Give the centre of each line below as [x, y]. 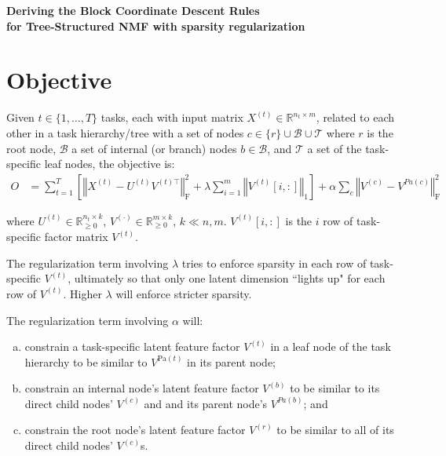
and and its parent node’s [206, 403]
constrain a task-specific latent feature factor [132, 347]
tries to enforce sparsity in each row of [274, 263]
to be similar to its [335, 388]
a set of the [334, 148]
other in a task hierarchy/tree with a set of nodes [125, 132]
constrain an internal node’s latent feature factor [142, 388]
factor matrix [76, 237]
